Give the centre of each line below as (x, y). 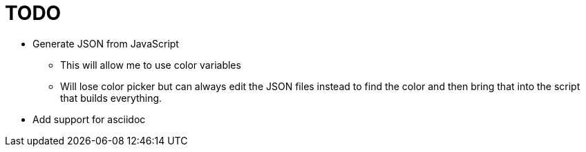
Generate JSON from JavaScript (106, 43)
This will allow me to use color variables (151, 65)
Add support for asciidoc (89, 119)
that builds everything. (111, 98)
